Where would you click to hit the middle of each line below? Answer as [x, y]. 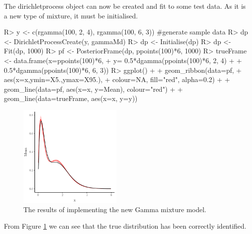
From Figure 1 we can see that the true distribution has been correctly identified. [125, 226]
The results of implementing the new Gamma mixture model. [115, 209]
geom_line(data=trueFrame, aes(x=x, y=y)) [71, 98]
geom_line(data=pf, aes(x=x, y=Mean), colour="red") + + [93, 89]
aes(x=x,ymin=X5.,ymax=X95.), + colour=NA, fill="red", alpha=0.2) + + [117, 79]
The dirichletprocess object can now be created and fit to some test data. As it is [125, 6]
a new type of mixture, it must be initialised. [71, 15]
